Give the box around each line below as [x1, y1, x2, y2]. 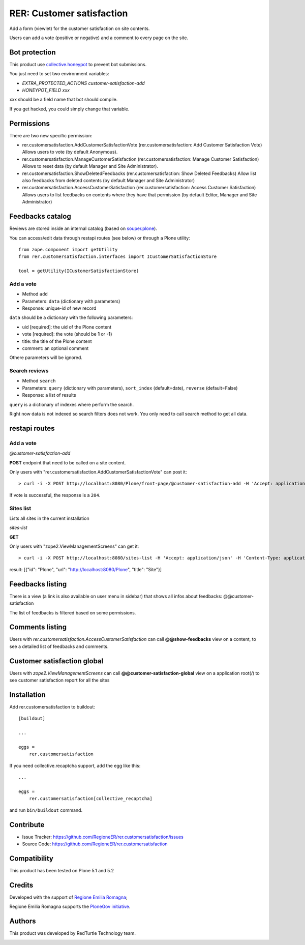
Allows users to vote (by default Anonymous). [22, 149, 118, 155]
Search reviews [9, 367, 49, 374]
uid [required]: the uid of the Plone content [22, 323, 112, 330]
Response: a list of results [22, 392, 76, 398]
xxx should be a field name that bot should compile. [9, 97, 118, 103]
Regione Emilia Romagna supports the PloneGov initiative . [9, 903, 131, 910]
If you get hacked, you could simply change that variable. [9, 106, 130, 112]
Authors [9, 917, 36, 926]
